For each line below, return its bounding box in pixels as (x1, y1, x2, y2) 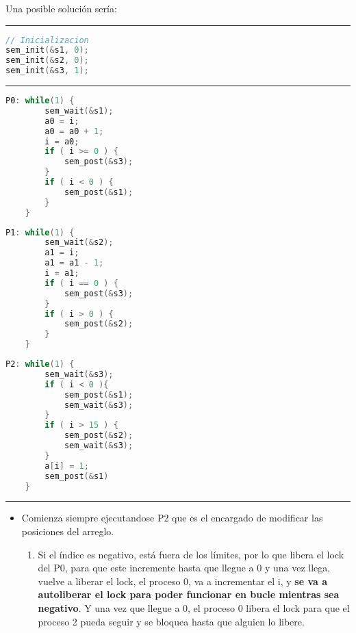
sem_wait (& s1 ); (44, 105, 114, 116)
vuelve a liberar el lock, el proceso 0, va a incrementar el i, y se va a (38, 573, 328, 588)
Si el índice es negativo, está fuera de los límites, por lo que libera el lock (38, 547, 344, 561)
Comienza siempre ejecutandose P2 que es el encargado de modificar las (21, 511, 323, 525)
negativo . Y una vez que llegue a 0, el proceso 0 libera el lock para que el (38, 601, 350, 615)
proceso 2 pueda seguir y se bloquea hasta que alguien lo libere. (38, 614, 305, 628)
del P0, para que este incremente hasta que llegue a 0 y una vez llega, (38, 560, 331, 575)
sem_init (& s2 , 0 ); (5, 55, 89, 66)
